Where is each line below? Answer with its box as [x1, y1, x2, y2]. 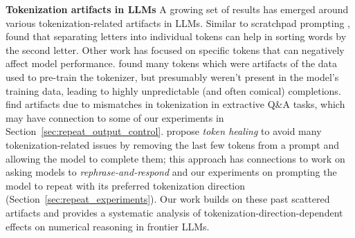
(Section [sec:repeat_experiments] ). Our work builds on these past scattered [6, 192, 330, 206]
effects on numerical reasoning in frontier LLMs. [6, 219, 210, 233]
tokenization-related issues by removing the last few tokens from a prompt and [6, 137, 339, 152]
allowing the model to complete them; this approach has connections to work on [6, 151, 345, 165]
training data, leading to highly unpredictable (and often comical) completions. [6, 83, 341, 98]
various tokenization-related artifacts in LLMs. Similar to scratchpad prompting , [6, 15, 350, 30]
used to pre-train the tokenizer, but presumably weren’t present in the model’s [6, 69, 339, 84]
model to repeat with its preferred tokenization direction [6, 178, 246, 192]
